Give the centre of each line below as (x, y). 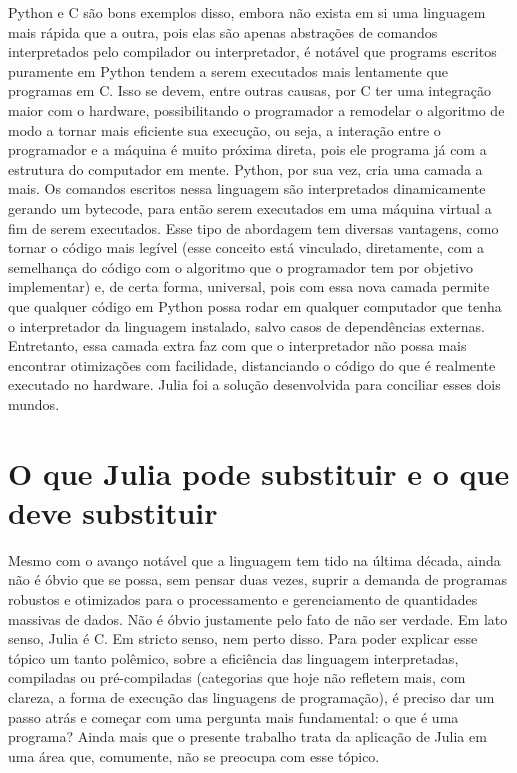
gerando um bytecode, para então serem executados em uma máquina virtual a (250, 207)
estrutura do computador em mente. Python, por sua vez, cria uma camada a (245, 168)
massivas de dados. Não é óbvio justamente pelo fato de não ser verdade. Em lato (258, 618)
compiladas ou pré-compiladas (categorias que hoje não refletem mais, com (237, 677)
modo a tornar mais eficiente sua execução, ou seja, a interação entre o (224, 129)
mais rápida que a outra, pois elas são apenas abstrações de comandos (223, 31)
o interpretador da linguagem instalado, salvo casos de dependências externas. (247, 325)
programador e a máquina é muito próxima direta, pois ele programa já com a (247, 149)
